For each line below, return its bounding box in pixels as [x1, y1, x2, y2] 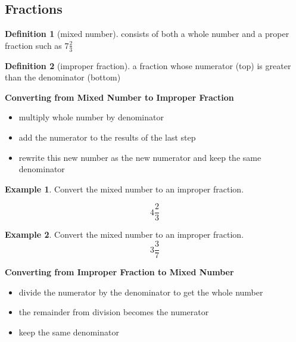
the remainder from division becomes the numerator [18, 306, 209, 318]
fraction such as [5, 39, 62, 51]
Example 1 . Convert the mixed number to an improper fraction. [5, 182, 244, 195]
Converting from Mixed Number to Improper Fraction [5, 91, 234, 103]
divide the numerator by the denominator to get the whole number [18, 285, 263, 298]
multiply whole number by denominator [18, 111, 164, 123]
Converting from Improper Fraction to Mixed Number [5, 266, 234, 278]
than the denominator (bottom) [5, 71, 121, 83]
